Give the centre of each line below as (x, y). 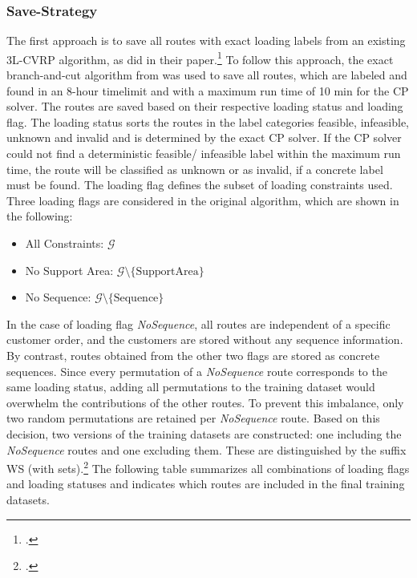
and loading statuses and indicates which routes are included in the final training (206, 484)
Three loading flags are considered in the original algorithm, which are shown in (203, 200)
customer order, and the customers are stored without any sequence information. (205, 340)
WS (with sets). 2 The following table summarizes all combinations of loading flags (208, 467)
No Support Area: (69, 270)
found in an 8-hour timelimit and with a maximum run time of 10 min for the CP (208, 90)
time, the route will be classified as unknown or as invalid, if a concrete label (195, 169)
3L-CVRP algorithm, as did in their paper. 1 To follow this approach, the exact (200, 58)
